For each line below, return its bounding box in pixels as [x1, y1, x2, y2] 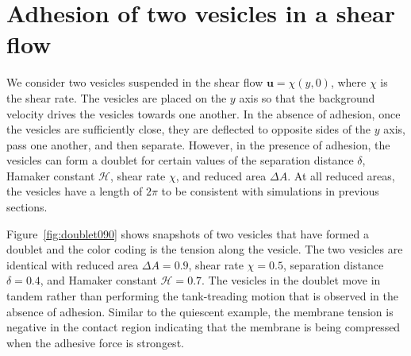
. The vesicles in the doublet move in [202, 272, 381, 288]
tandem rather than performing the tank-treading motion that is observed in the [6, 288, 398, 304]
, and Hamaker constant [40, 272, 157, 288]
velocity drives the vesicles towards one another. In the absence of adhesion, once [6, 105, 401, 122]
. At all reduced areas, [287, 167, 395, 184]
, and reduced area [175, 167, 267, 184]
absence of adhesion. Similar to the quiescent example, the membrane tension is [6, 303, 394, 319]
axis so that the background [239, 89, 375, 106]
